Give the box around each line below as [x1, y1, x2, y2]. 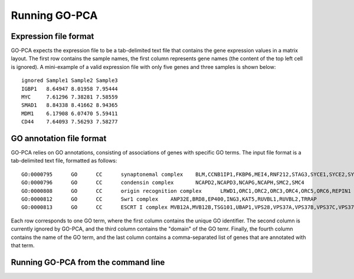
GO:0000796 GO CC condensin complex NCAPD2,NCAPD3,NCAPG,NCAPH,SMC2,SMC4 [21, 179, 305, 186]
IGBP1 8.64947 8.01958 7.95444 [21, 86, 118, 92]
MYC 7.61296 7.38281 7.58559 [21, 94, 118, 100]
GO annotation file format [11, 133, 107, 143]
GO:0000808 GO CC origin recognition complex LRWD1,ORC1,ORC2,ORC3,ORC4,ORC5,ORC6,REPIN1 [21, 188, 351, 194]
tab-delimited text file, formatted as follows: [11, 157, 117, 165]
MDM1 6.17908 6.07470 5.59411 [21, 110, 118, 117]
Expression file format [11, 31, 94, 41]
